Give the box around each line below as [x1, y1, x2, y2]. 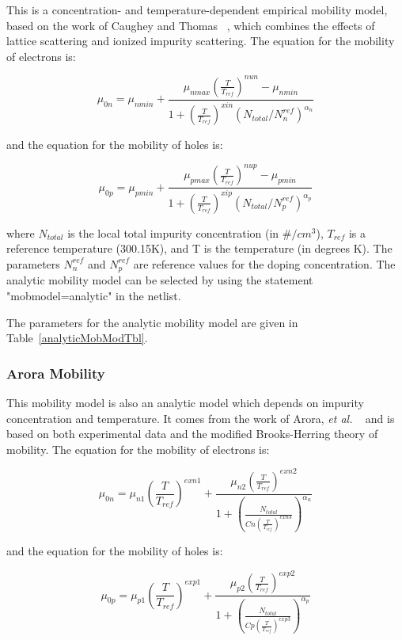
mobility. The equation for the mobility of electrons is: [6, 440, 270, 457]
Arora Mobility [6, 363, 105, 383]
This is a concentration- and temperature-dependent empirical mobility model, [6, 2, 388, 17]
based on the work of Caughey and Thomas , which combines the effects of [6, 17, 375, 33]
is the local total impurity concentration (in [67, 224, 279, 241]
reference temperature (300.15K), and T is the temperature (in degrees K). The [6, 240, 393, 257]
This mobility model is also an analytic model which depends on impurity [6, 394, 364, 410]
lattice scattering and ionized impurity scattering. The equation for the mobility [6, 32, 395, 49]
